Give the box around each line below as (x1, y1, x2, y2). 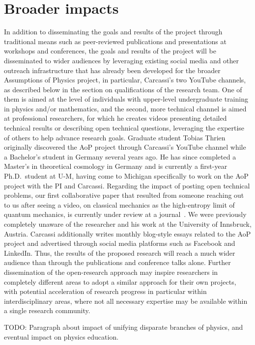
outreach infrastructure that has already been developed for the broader (4, 65, 221, 75)
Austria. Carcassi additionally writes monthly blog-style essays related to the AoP (4, 228, 251, 239)
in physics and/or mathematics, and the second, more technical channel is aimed (4, 103, 247, 113)
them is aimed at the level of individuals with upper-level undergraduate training (4, 94, 248, 104)
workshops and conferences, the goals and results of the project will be (4, 46, 216, 56)
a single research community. (4, 305, 90, 316)
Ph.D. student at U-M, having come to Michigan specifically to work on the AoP (4, 171, 249, 181)
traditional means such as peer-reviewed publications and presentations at (4, 36, 227, 46)
